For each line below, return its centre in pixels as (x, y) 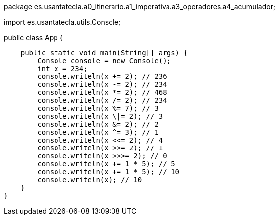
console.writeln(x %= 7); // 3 (98, 108)
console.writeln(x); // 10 (90, 180)
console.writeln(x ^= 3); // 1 (98, 132)
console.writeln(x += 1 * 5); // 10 (109, 172)
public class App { (33, 37)
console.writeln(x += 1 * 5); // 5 (106, 164)
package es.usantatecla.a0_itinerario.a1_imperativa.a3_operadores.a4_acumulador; (140, 7)
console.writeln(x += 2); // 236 (102, 76)
